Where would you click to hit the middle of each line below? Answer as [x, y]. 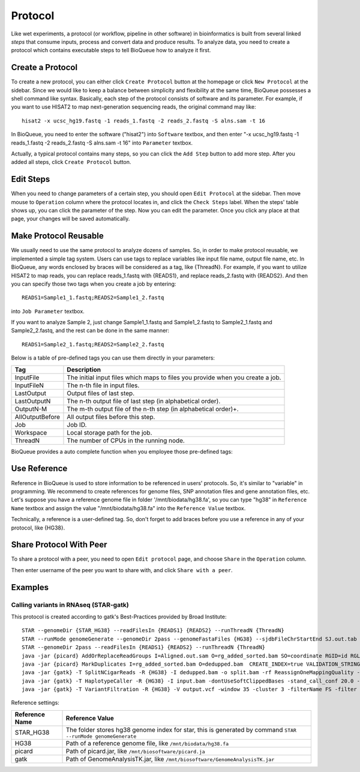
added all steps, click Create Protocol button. [71, 162]
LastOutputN [33, 401]
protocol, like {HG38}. [38, 528]
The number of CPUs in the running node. [126, 440]
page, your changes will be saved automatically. [70, 219]
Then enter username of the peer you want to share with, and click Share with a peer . [122, 570]
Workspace [31, 432]
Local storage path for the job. [109, 432]
